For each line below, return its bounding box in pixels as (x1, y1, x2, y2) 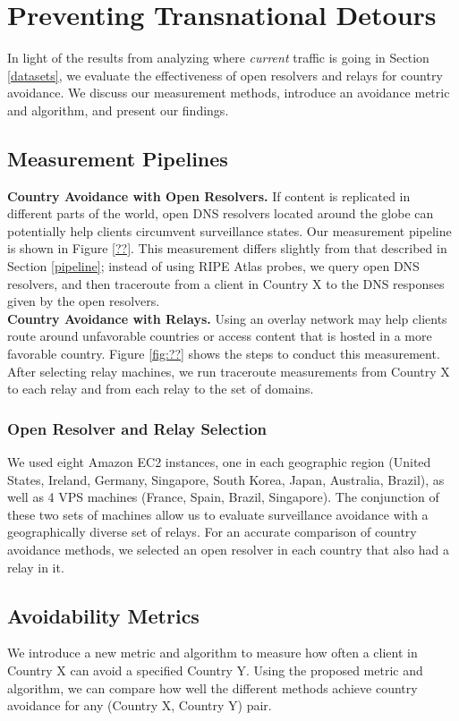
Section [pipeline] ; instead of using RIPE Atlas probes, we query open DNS (7, 257, 420, 276)
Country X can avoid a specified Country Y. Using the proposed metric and (7, 661, 423, 679)
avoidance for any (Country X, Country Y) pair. (7, 696, 272, 715)
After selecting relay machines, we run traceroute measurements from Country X (7, 361, 450, 380)
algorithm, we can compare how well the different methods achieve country (7, 678, 418, 697)
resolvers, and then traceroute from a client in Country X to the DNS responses (7, 274, 445, 293)
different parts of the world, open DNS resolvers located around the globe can (7, 204, 434, 223)
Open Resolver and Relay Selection (7, 417, 268, 439)
